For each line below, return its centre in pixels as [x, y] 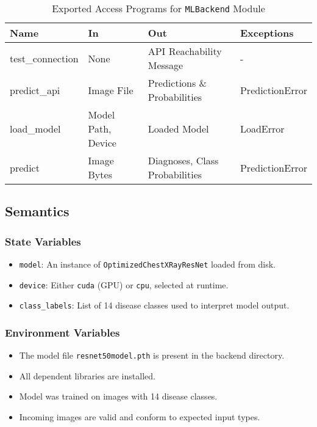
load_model [35, 129]
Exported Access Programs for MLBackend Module [158, 8]
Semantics [37, 211]
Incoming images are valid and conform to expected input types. [140, 417]
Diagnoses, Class [183, 160]
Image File [111, 90]
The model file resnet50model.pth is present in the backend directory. [152, 355]
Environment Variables [62, 332]
